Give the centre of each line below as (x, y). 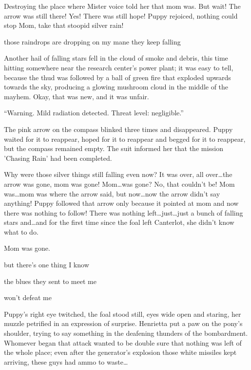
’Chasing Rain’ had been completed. (58, 158)
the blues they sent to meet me (50, 281)
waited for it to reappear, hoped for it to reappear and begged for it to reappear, (125, 139)
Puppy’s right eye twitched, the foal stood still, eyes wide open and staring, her (123, 314)
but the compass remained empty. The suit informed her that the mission (114, 148)
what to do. (21, 231)
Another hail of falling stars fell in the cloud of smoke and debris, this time (116, 58)
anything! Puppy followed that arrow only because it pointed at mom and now (121, 203)
